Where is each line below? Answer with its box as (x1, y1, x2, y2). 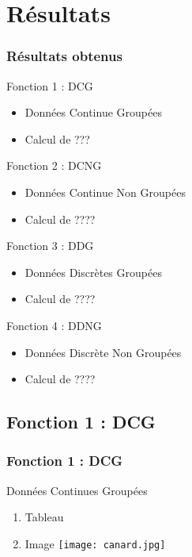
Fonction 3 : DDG (6, 237, 94, 254)
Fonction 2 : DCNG (6, 157, 102, 174)
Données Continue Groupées (24, 104, 162, 121)
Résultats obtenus (6, 46, 122, 66)
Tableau (24, 509, 64, 525)
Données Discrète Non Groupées (24, 344, 182, 360)
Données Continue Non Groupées (24, 183, 186, 200)
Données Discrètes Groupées (24, 263, 162, 280)
